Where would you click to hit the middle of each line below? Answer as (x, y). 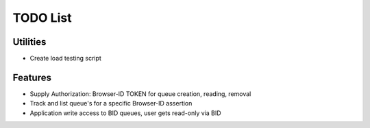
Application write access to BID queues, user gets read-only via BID (126, 113)
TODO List (42, 18)
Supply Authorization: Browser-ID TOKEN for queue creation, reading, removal (140, 94)
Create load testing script (66, 59)
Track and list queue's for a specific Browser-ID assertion (111, 103)
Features (32, 77)
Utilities (29, 42)
